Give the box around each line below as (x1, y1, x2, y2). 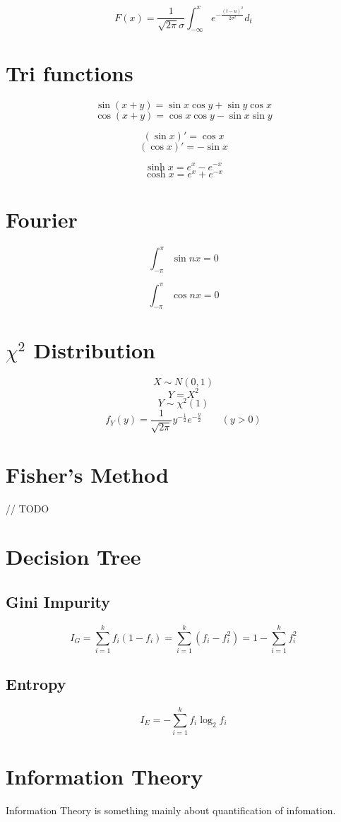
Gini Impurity (6, 590, 111, 612)
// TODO (6, 500, 49, 515)
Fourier (6, 204, 78, 233)
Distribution (33, 336, 155, 365)
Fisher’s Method (6, 459, 169, 488)
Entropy (6, 673, 66, 695)
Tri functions (6, 59, 133, 88)
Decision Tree (6, 542, 141, 571)
